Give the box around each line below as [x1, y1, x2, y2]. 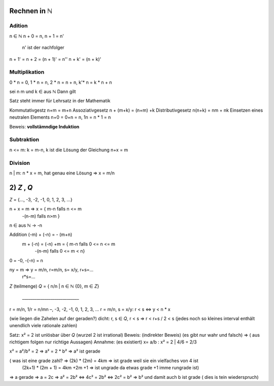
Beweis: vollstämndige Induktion [9, 123, 80, 129]
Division [9, 159, 30, 166]
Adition [9, 22, 28, 29]
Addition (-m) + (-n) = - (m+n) [9, 231, 73, 238]
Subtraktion [9, 136, 40, 143]
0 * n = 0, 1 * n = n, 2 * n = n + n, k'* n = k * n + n [9, 79, 112, 85]
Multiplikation [9, 68, 45, 76]
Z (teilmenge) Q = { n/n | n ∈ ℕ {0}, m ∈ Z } [9, 283, 99, 289]
